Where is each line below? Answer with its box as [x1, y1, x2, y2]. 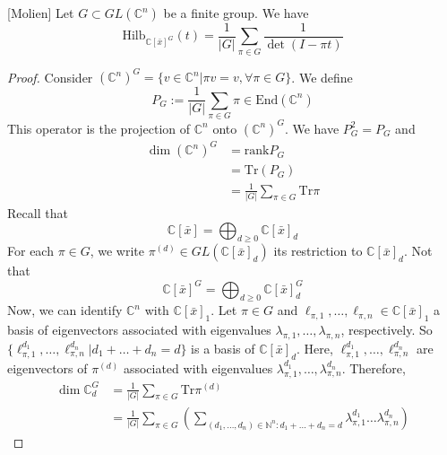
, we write [90, 241, 145, 260]
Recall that [7, 204, 68, 223]
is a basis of [191, 338, 255, 357]
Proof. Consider [7, 67, 93, 86]
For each [7, 241, 54, 260]
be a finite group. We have [163, 4, 309, 22]
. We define [291, 67, 353, 86]
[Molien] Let [7, 4, 74, 22]
